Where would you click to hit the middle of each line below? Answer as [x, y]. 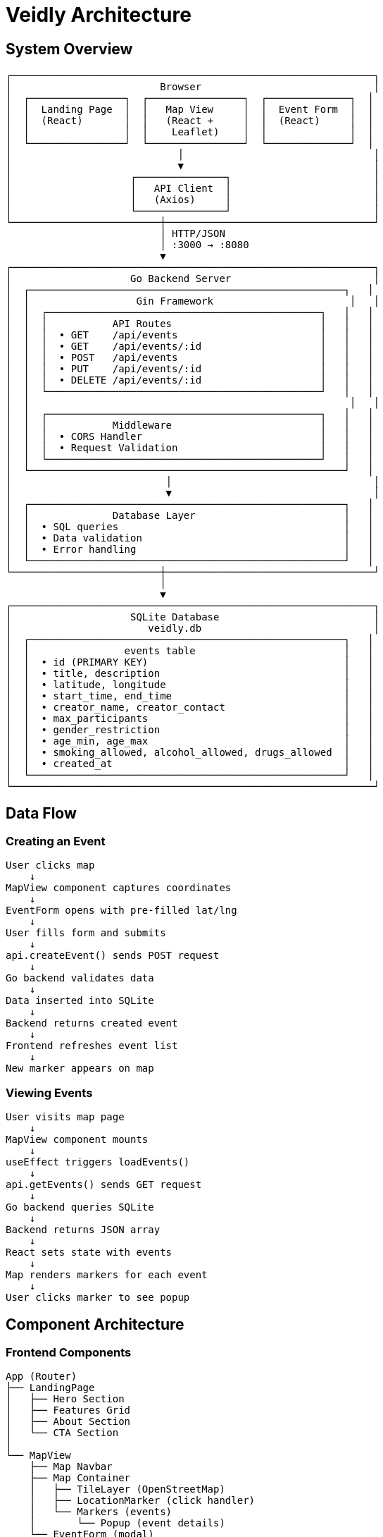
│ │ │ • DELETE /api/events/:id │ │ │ [190, 380]
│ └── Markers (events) [101, 1512]
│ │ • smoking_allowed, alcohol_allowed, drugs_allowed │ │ [190, 753]
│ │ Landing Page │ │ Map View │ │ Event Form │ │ [190, 110]
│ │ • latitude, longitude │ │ [190, 685]
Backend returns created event [92, 1023]
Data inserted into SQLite [80, 1001]
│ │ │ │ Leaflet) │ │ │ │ [190, 132]
